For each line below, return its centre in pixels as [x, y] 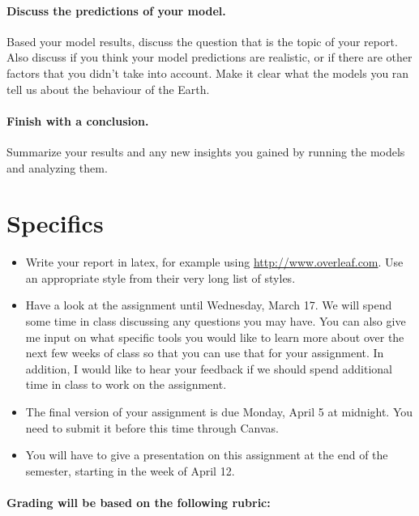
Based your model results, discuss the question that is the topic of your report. [202, 41]
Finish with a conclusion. [78, 120]
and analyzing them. [57, 167]
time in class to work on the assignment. [126, 384]
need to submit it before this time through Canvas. [152, 427]
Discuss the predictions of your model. [116, 10]
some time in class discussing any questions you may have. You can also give [216, 321]
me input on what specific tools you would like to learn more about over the [215, 337]
